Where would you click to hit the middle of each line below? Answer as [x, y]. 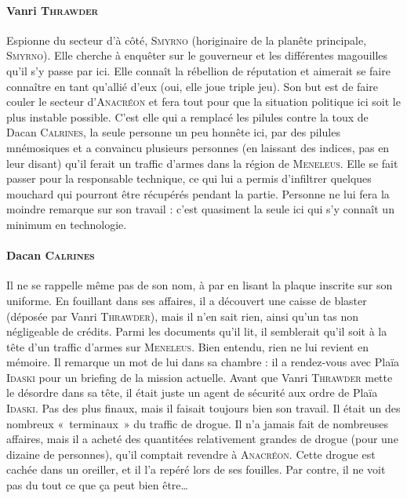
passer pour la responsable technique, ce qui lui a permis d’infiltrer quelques [189, 178]
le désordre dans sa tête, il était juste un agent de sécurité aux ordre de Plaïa [192, 393]
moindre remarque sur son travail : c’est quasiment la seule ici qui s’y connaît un [200, 209]
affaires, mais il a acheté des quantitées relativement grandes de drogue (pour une [202, 439]
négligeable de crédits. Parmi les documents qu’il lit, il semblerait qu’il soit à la [197, 331]
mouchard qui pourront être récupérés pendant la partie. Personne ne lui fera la [198, 193]
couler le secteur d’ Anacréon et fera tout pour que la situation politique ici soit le [203, 102]
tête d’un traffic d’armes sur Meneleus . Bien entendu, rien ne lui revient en [187, 346]
